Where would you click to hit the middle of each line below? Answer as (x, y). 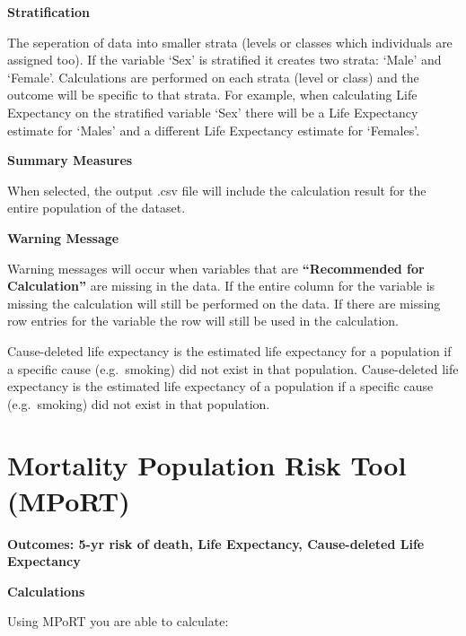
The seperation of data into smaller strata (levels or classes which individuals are (230, 42)
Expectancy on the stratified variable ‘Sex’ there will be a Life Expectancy (213, 112)
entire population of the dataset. (97, 208)
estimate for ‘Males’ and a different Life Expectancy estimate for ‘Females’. (214, 130)
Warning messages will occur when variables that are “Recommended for (216, 268)
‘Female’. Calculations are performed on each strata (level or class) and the (213, 77)
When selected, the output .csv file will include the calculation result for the (217, 190)
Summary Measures (70, 160)
